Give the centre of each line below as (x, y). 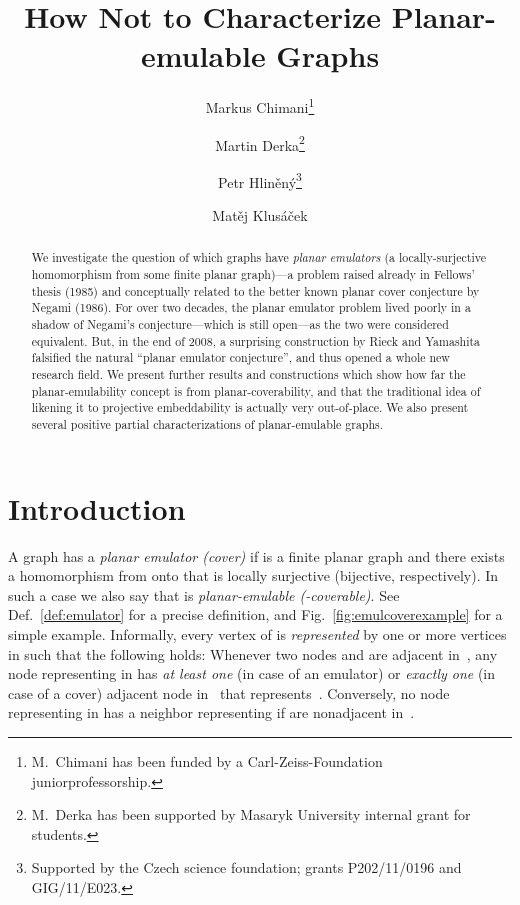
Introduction (97, 507)
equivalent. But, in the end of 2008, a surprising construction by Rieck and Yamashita (256, 340)
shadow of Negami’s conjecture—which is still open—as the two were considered (240, 324)
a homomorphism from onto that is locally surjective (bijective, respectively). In (253, 575)
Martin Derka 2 (260, 143)
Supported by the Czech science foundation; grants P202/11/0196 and (246, 867)
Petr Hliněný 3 (260, 180)
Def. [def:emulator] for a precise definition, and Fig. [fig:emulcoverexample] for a (255, 614)
